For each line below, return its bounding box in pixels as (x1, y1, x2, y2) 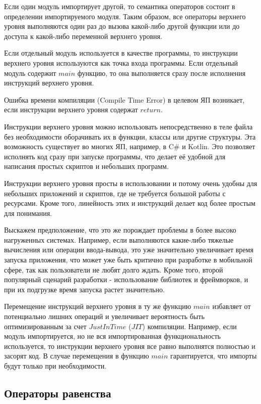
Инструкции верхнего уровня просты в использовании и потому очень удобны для (4, 177, 257, 188)
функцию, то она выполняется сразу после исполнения (77, 67, 246, 78)
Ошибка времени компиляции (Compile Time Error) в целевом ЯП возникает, (4, 94, 245, 105)
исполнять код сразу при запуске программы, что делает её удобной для (4, 151, 226, 161)
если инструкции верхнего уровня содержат (4, 104, 138, 115)
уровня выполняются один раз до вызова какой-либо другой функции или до (4, 21, 240, 31)
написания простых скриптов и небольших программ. (4, 161, 169, 171)
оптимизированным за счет (4, 321, 87, 331)
